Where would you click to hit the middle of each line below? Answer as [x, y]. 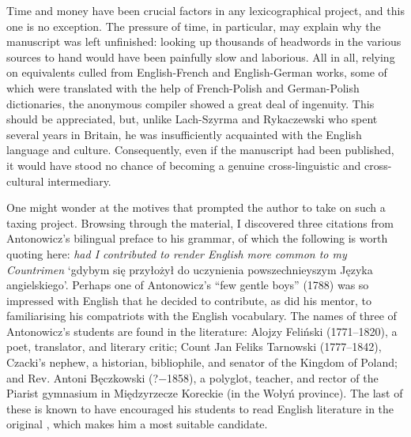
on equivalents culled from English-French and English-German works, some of [197, 72]
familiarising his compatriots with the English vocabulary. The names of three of [202, 316]
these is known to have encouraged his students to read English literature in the [200, 408]
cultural [25, 181]
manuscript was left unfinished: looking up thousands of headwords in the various [204, 41]
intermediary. [79, 181]
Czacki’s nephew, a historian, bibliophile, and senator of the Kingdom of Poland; [202, 362]
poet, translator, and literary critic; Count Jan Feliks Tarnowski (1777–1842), [194, 347]
